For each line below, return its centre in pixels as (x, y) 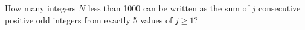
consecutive (279, 8)
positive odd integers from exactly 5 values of (89, 19)
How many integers (40, 8)
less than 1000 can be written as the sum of (169, 8)
